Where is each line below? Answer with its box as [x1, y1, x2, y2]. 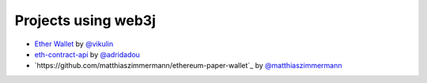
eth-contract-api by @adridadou [34, 49, 140, 59]
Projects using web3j [14, 12, 157, 29]
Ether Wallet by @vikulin [34, 39, 114, 49]
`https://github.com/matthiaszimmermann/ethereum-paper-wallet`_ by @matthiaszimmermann [34, 61, 342, 70]
